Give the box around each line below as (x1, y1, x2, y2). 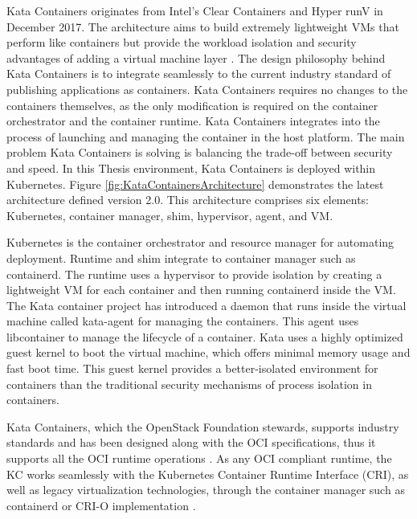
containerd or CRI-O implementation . (6, 497, 196, 513)
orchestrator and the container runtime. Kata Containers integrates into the (6, 112, 380, 129)
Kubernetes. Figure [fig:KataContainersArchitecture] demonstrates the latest (6, 175, 384, 192)
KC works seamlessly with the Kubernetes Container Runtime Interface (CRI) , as (6, 465, 409, 482)
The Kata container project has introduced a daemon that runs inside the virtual (6, 296, 407, 313)
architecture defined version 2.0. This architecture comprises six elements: (6, 191, 369, 208)
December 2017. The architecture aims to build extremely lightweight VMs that (6, 18, 399, 35)
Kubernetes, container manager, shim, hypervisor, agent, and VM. (6, 206, 333, 223)
